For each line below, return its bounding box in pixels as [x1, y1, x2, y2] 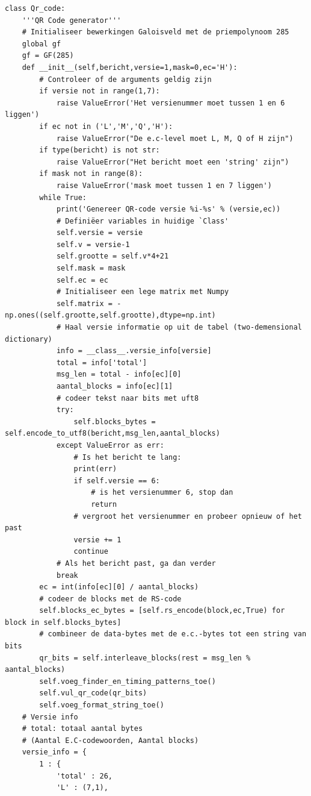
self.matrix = [56, 299, 112, 308]
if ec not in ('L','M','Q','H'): [39, 122, 173, 131]
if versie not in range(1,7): [39, 87, 160, 96]
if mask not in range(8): [39, 169, 143, 178]
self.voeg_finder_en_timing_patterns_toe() [39, 677, 216, 686]
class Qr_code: [5, 4, 66, 13]
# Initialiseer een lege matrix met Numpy [56, 287, 229, 296]
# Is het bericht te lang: [73, 453, 182, 462]
